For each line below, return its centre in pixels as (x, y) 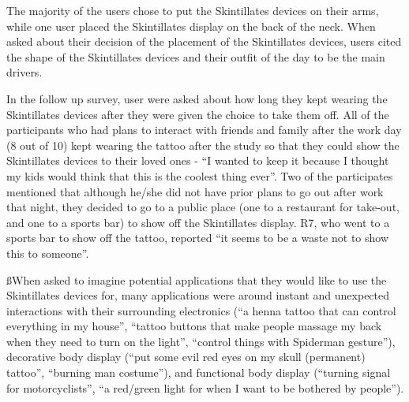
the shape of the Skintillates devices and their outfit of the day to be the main (196, 56)
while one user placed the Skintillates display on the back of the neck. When (191, 26)
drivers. (24, 72)
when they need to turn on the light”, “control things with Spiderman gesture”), (201, 341)
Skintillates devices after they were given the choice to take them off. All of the (198, 114)
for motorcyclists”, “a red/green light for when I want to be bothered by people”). (205, 387)
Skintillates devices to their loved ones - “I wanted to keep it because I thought (198, 160)
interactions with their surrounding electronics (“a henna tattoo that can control (201, 310)
